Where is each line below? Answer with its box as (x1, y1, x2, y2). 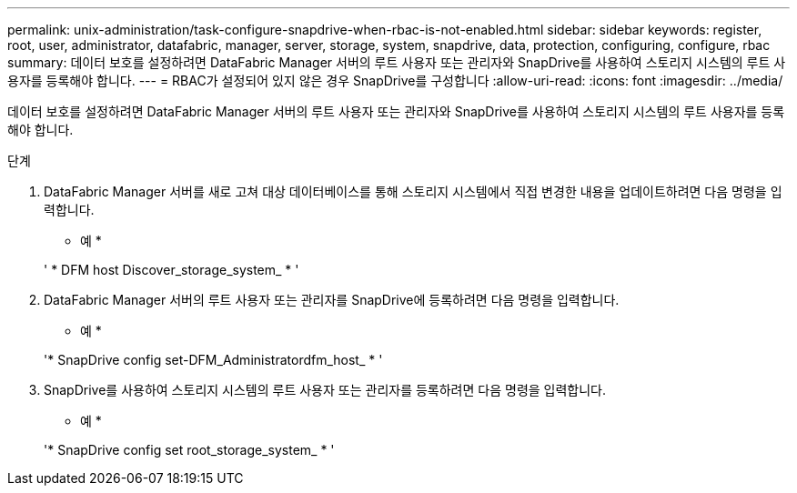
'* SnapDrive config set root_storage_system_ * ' (44, 442, 335, 458)
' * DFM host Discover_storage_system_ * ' (44, 262, 299, 277)
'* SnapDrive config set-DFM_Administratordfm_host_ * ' (44, 352, 383, 367)
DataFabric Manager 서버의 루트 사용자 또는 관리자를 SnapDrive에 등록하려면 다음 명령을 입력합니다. (44, 292, 620, 307)
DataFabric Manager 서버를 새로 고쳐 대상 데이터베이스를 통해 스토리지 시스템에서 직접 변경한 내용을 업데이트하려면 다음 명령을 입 (44, 184, 782, 199)
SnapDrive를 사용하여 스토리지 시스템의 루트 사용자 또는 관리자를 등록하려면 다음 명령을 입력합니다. (44, 382, 607, 397)
